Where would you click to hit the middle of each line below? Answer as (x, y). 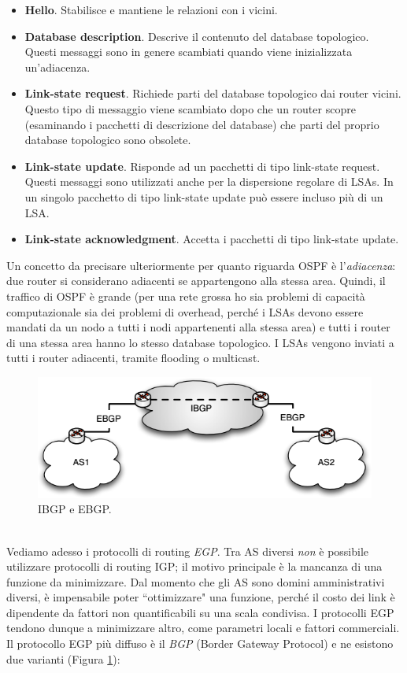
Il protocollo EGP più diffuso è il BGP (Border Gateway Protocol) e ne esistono (200, 643)
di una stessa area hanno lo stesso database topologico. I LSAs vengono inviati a (200, 342)
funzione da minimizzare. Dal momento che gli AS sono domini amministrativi (196, 581)
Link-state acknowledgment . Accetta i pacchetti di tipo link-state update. (212, 239)
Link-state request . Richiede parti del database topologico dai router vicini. (213, 93)
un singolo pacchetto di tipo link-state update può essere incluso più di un (204, 196)
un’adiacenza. (57, 67)
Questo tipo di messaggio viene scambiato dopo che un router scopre (190, 108)
